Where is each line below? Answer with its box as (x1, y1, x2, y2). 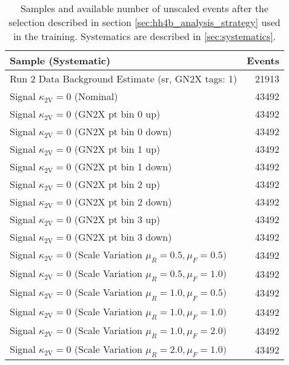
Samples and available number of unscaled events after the (20, 1, 269, 15)
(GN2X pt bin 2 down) (74, 195, 172, 209)
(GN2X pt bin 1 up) (74, 142, 161, 156)
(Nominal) (74, 89, 118, 103)
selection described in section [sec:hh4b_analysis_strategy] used (8, 15, 281, 29)
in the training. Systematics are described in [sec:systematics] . (13, 29, 276, 43)
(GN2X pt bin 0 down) (74, 124, 172, 138)
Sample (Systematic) (10, 53, 111, 67)
